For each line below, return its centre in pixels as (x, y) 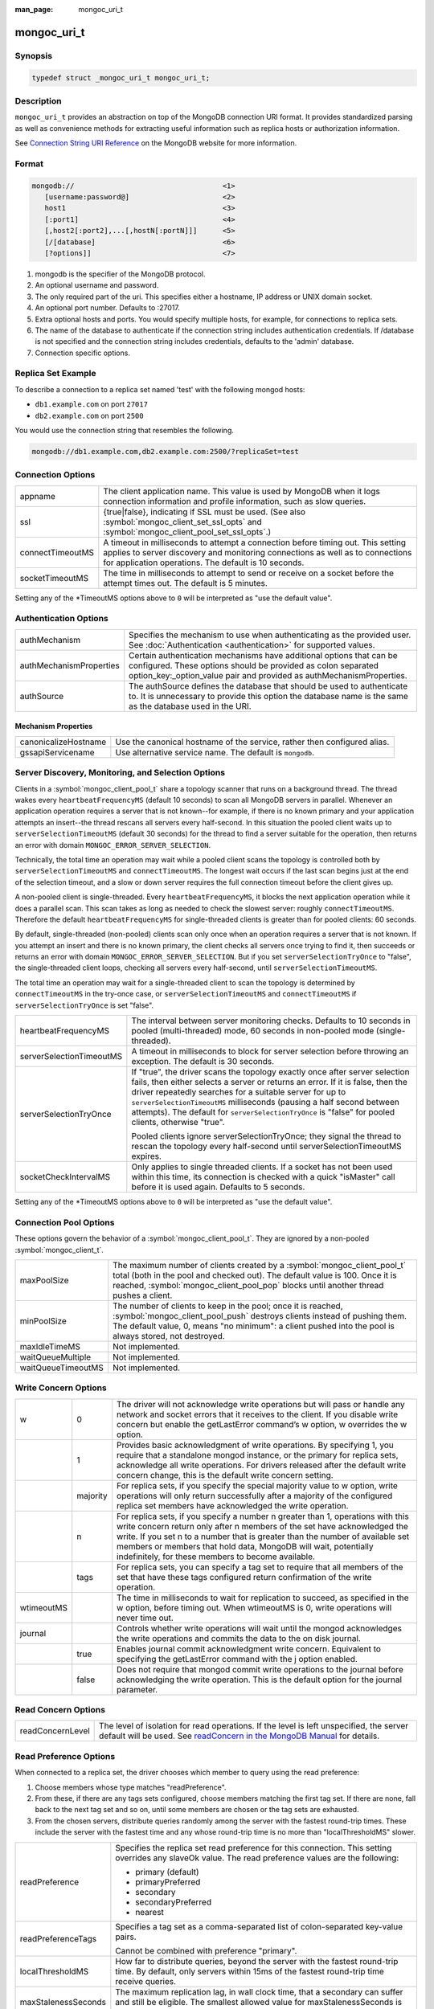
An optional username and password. (97, 285)
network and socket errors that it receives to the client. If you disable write (258, 1414)
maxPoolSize (44, 1280)
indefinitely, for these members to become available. (216, 1557)
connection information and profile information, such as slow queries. (235, 501)
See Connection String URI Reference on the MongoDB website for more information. (156, 143)
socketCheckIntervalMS (65, 1177)
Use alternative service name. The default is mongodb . (215, 752)
